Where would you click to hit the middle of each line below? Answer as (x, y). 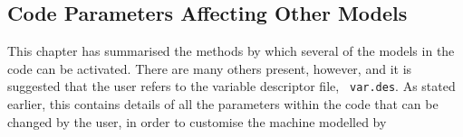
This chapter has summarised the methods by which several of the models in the (231, 51)
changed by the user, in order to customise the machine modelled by (197, 121)
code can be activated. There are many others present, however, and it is (210, 68)
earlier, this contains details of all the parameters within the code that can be (223, 104)
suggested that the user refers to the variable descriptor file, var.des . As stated (231, 86)
